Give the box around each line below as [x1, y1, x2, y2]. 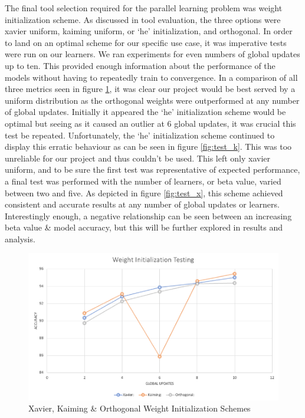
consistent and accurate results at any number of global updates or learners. [5, 198, 280, 210]
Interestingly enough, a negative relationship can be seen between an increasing [5, 209, 292, 222]
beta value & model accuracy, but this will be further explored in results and [5, 221, 283, 233]
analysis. [5, 232, 35, 245]
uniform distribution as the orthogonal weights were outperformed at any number [5, 94, 300, 106]
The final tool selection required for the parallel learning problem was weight [5, 2, 283, 14]
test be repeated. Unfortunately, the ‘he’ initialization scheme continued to [5, 129, 275, 141]
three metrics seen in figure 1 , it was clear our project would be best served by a [5, 83, 296, 95]
